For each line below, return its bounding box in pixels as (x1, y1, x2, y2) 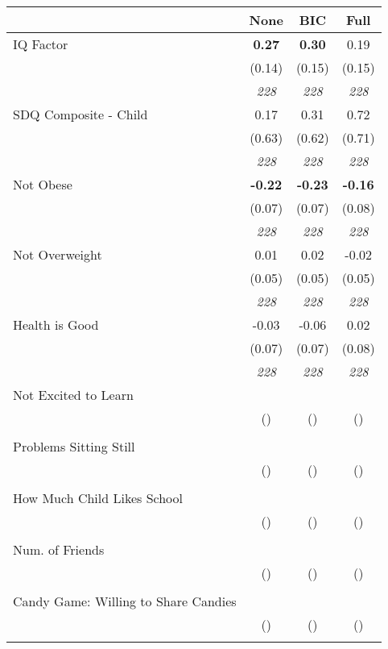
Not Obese (13, 175, 72, 193)
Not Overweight (13, 245, 102, 264)
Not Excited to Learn (13, 385, 134, 404)
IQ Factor (13, 35, 68, 53)
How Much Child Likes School (13, 489, 183, 507)
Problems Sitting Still (13, 437, 135, 456)
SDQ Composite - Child (13, 105, 148, 123)
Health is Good (13, 315, 99, 334)
